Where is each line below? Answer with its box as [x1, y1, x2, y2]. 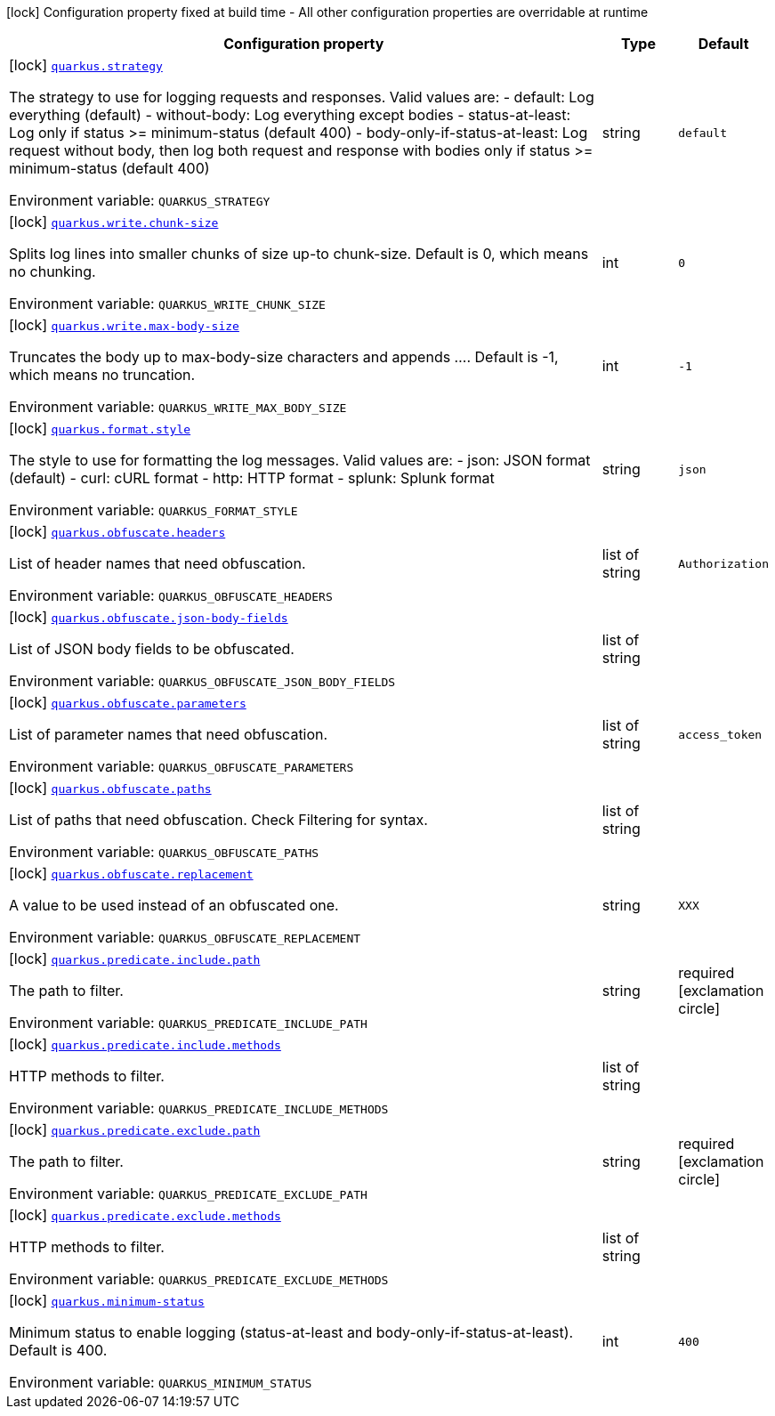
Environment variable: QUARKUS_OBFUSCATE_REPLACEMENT [9, 928, 361, 946]
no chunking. [9, 263, 96, 280]
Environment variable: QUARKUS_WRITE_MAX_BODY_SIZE [9, 398, 347, 416]
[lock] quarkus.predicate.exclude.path [9, 1121, 261, 1138]
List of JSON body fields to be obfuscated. [9, 640, 295, 658]
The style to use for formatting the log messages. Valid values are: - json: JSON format [9, 451, 591, 469]
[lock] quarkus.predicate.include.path [9, 950, 261, 967]
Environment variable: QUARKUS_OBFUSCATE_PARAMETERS [9, 757, 354, 775]
